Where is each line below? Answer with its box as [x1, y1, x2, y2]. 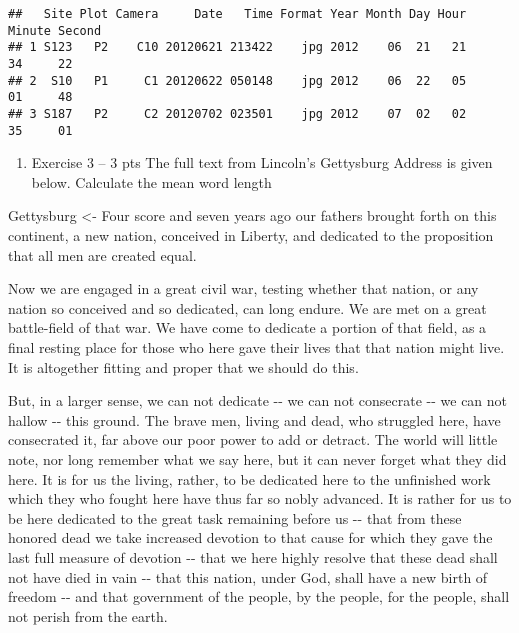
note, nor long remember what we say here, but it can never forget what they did [8, 448, 507, 469]
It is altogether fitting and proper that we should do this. [8, 356, 359, 377]
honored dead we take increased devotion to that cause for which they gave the [8, 527, 493, 548]
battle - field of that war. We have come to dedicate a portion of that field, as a [8, 317, 487, 338]
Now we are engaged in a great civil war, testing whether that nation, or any [8, 278, 479, 299]
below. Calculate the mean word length [31, 171, 272, 192]
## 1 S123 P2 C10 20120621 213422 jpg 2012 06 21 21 [8, 40, 467, 55]
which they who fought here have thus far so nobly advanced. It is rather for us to [8, 488, 512, 509]
